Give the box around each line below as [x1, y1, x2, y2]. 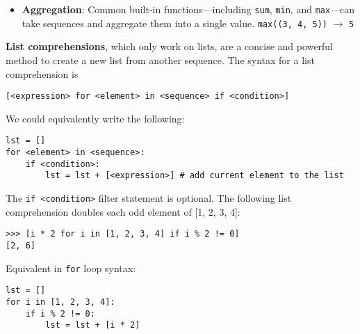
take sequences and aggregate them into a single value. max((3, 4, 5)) [22, 15, 327, 30]
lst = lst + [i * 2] [45, 320, 140, 331]
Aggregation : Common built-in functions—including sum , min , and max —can [22, 2, 355, 16]
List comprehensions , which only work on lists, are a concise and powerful [6, 39, 333, 54]
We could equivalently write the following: [6, 111, 185, 125]
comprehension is [6, 66, 79, 81]
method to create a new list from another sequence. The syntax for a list [6, 52, 315, 67]
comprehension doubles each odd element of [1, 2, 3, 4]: [6, 204, 240, 218]
